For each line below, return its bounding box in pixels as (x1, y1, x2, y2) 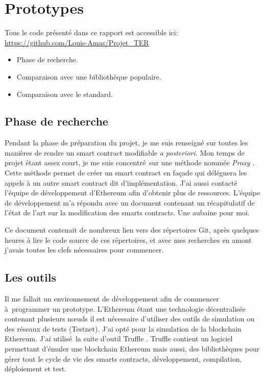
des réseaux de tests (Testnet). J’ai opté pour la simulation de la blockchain (5, 323, 242, 334)
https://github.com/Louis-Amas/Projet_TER (5, 37, 149, 47)
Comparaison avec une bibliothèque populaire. (16, 71, 161, 82)
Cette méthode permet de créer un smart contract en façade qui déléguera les (5, 167, 247, 178)
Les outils (5, 269, 56, 285)
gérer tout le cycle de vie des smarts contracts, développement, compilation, (5, 353, 242, 364)
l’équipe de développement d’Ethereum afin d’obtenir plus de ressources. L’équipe (5, 187, 260, 198)
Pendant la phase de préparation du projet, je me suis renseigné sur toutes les (5, 137, 248, 148)
